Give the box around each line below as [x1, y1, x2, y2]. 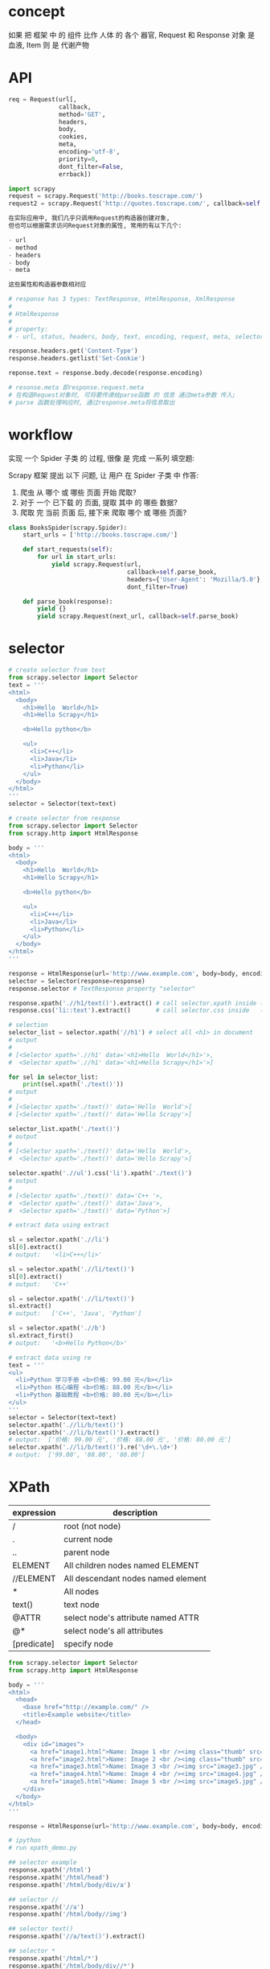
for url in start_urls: [37, 553, 117, 561]
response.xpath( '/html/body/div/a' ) [8, 1881, 131, 1889]
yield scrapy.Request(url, [51, 561, 142, 569]
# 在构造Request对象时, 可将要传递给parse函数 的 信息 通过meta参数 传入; [8, 391, 236, 399]
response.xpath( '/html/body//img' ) [8, 1910, 128, 1918]
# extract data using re [8, 1354, 92, 1362]
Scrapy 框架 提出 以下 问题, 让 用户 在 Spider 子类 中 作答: [8, 470, 199, 480]
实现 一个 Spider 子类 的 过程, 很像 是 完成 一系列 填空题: [8, 453, 195, 462]
